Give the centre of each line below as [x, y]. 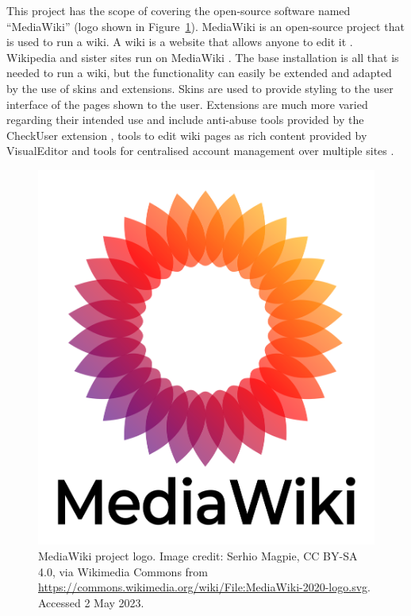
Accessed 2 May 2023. [91, 602]
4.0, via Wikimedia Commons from [123, 571]
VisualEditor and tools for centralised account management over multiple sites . [200, 151]
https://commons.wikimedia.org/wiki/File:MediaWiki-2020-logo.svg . [204, 587]
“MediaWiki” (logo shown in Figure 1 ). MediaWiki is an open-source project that [205, 26]
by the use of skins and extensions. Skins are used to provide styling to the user [200, 88]
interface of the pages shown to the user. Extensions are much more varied [187, 104]
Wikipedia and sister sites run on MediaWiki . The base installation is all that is [203, 57]
